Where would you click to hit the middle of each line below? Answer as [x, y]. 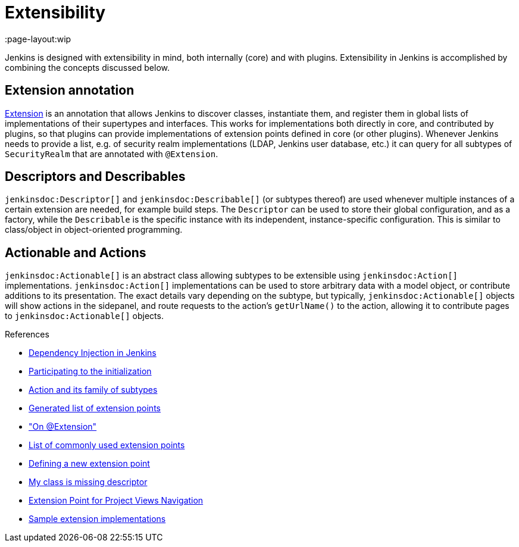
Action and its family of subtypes [93, 390]
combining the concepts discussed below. [87, 67]
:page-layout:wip [38, 39]
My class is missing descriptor [88, 482]
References [27, 335]
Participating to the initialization [90, 371]
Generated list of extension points [95, 408]
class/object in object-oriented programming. [94, 230]
